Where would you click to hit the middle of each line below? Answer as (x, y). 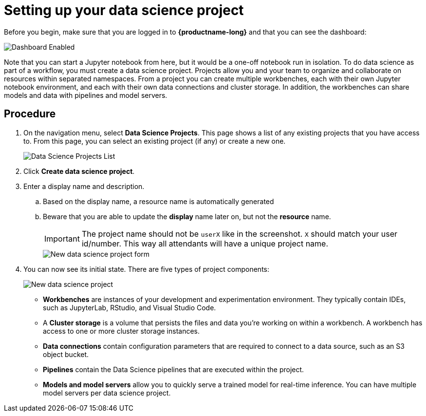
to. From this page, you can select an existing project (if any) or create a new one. (155, 141)
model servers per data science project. (107, 393)
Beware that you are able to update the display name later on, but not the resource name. (187, 216)
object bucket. (66, 354)
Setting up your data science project (124, 10)
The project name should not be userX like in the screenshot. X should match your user (240, 234)
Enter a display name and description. (84, 186)
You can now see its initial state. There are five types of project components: (146, 269)
